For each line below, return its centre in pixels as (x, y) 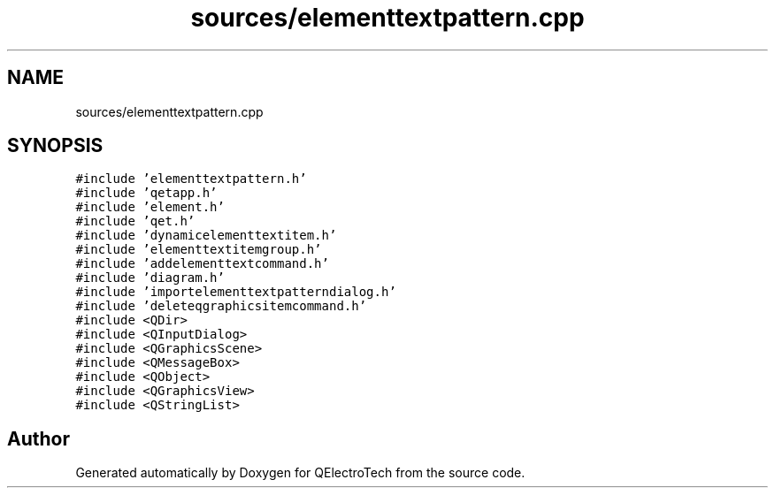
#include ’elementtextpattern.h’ (191, 179)
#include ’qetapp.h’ (146, 193)
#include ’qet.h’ (135, 221)
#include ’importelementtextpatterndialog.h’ (236, 292)
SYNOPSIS (55, 146)
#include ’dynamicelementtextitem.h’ (206, 236)
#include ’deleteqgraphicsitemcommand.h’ (221, 306)
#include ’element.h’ (150, 207)
